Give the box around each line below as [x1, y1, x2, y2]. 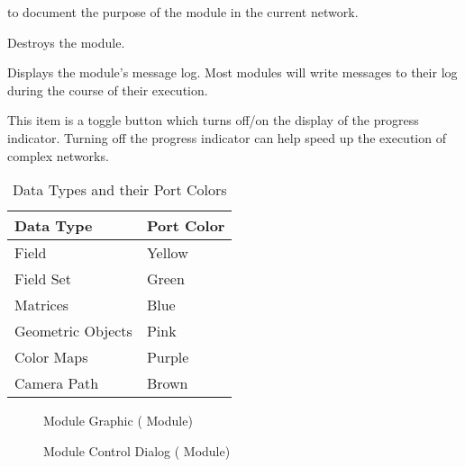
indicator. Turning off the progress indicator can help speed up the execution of [7, 128, 446, 147]
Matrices [14, 294, 69, 316]
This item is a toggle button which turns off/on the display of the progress [7, 111, 419, 130]
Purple [146, 346, 189, 368]
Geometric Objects [14, 320, 132, 342]
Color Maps [14, 346, 88, 368]
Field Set [14, 268, 71, 290]
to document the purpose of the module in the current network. [7, 3, 359, 21]
